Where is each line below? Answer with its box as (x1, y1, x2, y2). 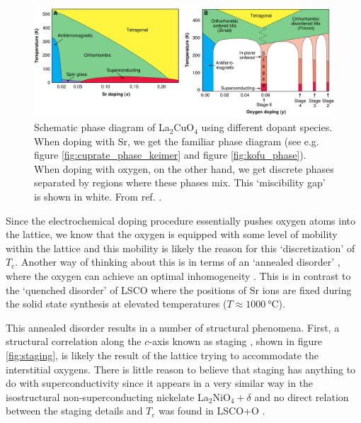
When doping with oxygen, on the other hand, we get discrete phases (34, 161, 334, 176)
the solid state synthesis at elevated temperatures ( (6, 296, 227, 311)
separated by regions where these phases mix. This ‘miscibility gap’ (34, 175, 326, 190)
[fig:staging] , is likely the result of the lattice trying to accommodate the (6, 347, 319, 362)
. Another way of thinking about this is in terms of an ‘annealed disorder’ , (15, 254, 340, 269)
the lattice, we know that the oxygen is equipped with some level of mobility (6, 227, 338, 242)
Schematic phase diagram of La (34, 120, 170, 135)
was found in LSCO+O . (158, 403, 265, 418)
